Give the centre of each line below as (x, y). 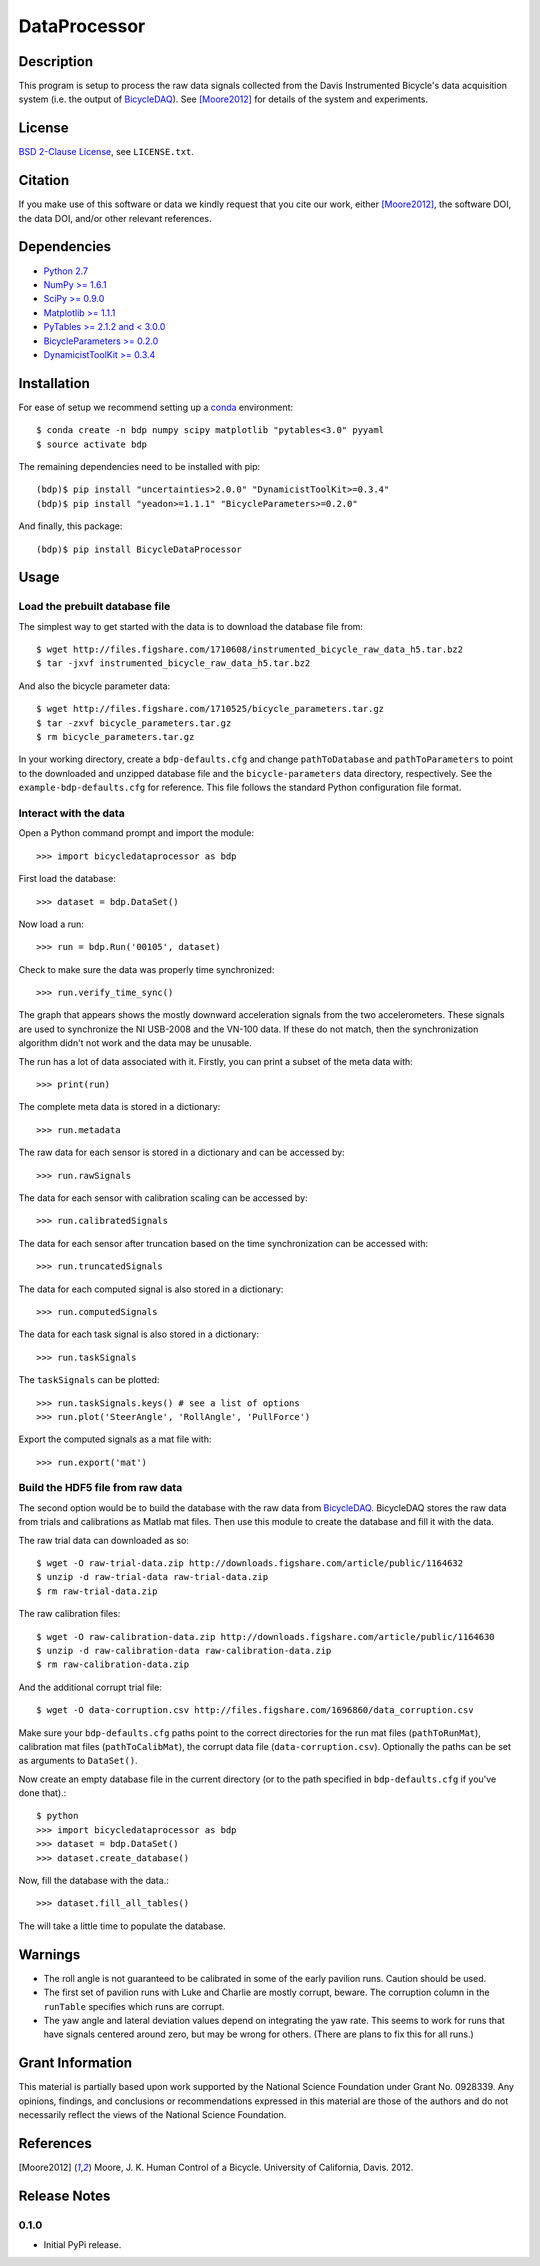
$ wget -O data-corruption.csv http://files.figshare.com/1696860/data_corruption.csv (255, 1710)
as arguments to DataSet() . (78, 1761)
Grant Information (75, 2063)
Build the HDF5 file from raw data (100, 1488)
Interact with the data (71, 813)
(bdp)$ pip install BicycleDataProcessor (139, 549)
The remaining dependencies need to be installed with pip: (139, 466)
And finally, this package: (70, 526)
